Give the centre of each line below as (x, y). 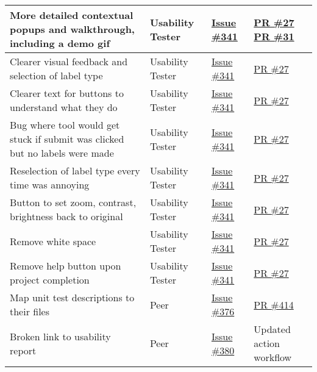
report (23, 350)
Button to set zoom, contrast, (73, 202)
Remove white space (53, 241)
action (267, 343)
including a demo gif (60, 43)
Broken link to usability (60, 336)
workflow (273, 357)
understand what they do (64, 107)
